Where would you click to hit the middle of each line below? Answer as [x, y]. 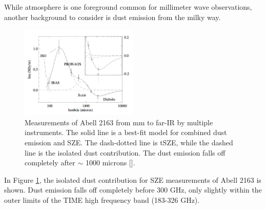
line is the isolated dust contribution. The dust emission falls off [125, 152]
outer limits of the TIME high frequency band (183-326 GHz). [102, 200]
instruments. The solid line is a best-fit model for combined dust [126, 132]
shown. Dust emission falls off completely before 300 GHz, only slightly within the [133, 190]
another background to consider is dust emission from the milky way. [112, 17]
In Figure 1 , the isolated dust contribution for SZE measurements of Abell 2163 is [133, 179]
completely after [50, 163]
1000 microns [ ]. [110, 163]
